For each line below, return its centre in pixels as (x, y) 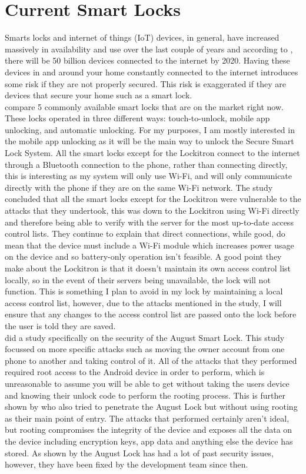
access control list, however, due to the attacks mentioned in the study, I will (143, 302)
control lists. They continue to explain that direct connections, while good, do (145, 233)
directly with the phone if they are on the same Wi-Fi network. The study (139, 187)
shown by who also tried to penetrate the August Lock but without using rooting (151, 407)
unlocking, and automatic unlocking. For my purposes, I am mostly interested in (150, 129)
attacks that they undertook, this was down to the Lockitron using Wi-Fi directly (152, 211)
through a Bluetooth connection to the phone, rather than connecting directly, (146, 164)
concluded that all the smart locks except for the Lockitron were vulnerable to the (153, 199)
